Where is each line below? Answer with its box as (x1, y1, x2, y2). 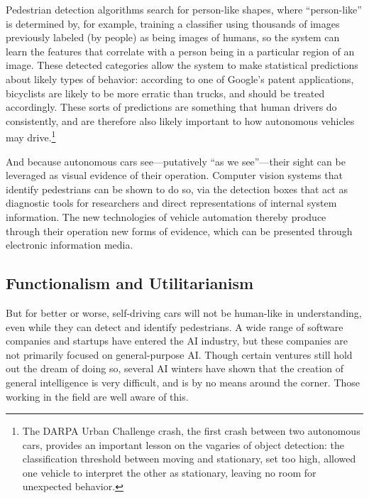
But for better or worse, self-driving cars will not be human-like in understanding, (6, 305, 362, 320)
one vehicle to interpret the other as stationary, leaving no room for (22, 465, 316, 480)
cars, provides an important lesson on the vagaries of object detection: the (22, 437, 344, 452)
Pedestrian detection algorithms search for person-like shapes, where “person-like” (6, 2, 362, 16)
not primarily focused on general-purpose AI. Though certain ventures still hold (6, 347, 353, 362)
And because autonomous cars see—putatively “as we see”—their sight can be (6, 153, 346, 168)
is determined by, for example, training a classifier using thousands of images (6, 16, 340, 31)
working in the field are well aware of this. (6, 389, 189, 404)
